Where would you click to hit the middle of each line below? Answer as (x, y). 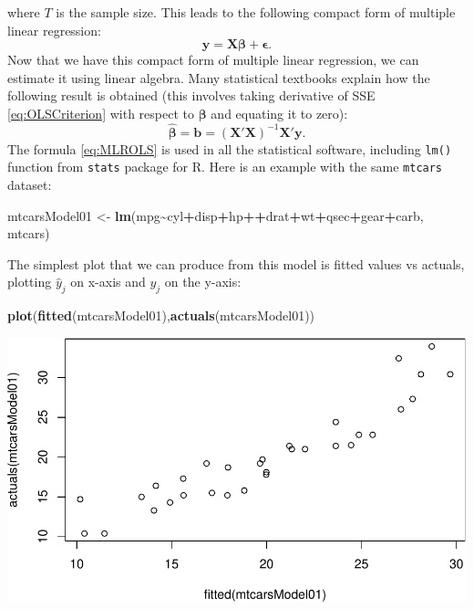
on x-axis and (108, 282)
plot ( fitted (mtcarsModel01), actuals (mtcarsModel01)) (161, 315)
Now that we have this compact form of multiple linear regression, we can (213, 60)
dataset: (30, 185)
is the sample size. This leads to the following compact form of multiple (256, 12)
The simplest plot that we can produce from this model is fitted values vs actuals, (236, 263)
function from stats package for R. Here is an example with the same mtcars (225, 167)
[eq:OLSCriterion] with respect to (101, 113)
